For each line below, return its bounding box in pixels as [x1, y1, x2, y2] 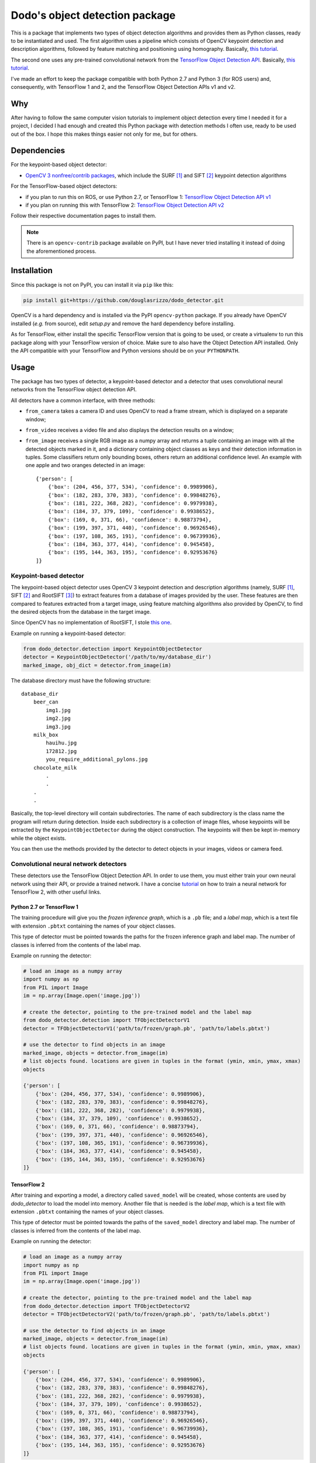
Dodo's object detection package [11, 9, 176, 22]
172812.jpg [46, 748, 77, 754]
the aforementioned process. [26, 248, 97, 255]
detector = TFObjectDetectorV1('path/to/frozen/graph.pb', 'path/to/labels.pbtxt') [23, 1025, 270, 1032]
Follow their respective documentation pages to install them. [11, 212, 157, 219]
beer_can [33, 699, 59, 705]
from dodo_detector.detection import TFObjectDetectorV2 [23, 1303, 190, 1309]
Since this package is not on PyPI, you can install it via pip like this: [11, 281, 174, 288]
